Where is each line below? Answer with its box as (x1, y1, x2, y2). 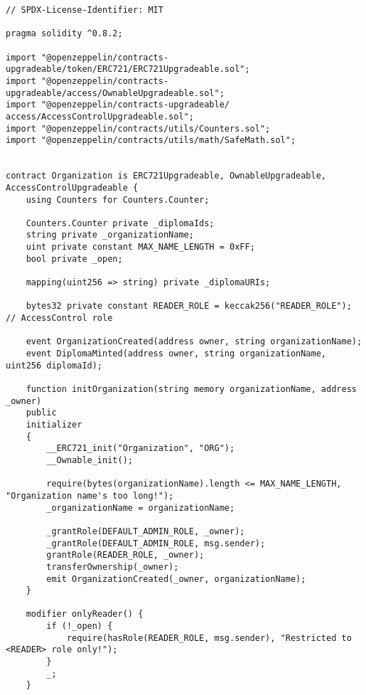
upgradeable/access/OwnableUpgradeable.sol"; (6, 87, 225, 98)
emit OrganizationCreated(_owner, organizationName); (46, 573, 306, 584)
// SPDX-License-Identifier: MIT (6, 5, 163, 15)
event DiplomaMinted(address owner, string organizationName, (26, 349, 327, 359)
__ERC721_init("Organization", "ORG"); (46, 443, 235, 454)
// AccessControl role (6, 313, 113, 324)
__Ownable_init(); (46, 455, 133, 465)
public (26, 408, 57, 418)
